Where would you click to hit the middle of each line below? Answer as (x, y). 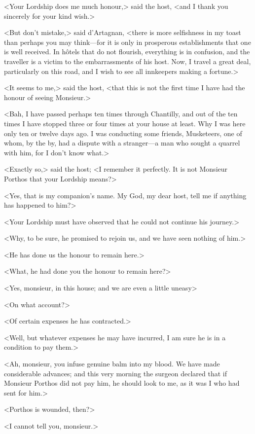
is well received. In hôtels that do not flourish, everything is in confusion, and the (127, 52)
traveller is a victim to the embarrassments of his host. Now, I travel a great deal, (127, 61)
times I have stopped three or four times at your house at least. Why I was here (125, 123)
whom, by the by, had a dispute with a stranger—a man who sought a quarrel (122, 143)
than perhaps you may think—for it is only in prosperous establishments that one (127, 42)
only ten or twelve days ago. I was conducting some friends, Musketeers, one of (123, 133)
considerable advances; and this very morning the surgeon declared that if (116, 373)
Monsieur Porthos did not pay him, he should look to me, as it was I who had (122, 383)
